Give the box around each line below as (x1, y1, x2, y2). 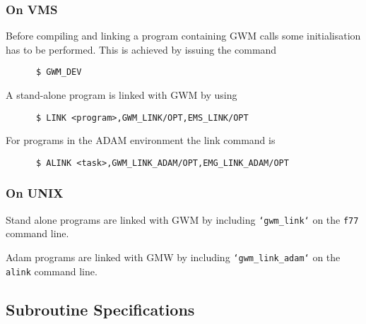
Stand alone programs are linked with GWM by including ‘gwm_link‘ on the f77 (6, 212, 359, 227)
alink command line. (6, 263, 98, 278)
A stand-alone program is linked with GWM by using (6, 88, 237, 102)
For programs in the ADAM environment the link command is (6, 133, 276, 148)
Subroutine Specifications (6, 298, 195, 320)
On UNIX (6, 184, 64, 202)
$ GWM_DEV (35, 67, 82, 78)
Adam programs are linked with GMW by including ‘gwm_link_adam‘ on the (6, 250, 341, 265)
